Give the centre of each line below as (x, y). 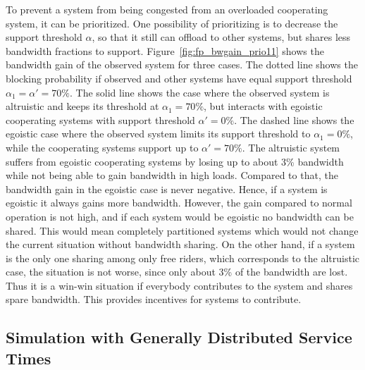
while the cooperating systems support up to (102, 147)
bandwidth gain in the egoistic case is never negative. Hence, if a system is (167, 189)
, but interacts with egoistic (263, 106)
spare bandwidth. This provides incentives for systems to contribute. (154, 299)
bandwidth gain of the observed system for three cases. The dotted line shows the (182, 64)
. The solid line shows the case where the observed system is (199, 92)
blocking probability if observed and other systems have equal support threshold (179, 78)
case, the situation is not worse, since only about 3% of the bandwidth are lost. (177, 272)
